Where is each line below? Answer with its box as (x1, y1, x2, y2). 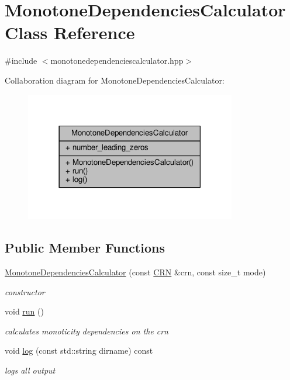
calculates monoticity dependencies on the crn (5, 324, 168, 337)
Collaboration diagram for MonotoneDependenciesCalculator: (5, 74, 225, 86)
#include (5, 54, 37, 67)
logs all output (5, 364, 56, 376)
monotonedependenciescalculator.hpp (50, 54, 184, 67)
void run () (5, 305, 44, 317)
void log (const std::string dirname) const (5, 344, 153, 357)
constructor (5, 285, 45, 298)
